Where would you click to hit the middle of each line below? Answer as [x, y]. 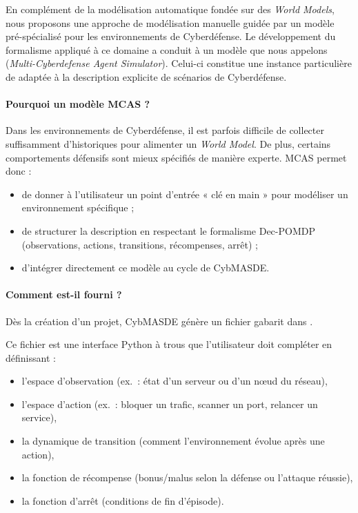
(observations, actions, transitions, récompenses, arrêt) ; [140, 244]
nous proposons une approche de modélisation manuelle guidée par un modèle [170, 22]
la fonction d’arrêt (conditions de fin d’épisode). [123, 500]
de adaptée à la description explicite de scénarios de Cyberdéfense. [146, 76]
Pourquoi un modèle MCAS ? [78, 104]
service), [39, 417]
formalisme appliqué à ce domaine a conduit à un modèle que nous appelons [167, 49]
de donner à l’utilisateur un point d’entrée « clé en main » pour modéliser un [185, 194]
